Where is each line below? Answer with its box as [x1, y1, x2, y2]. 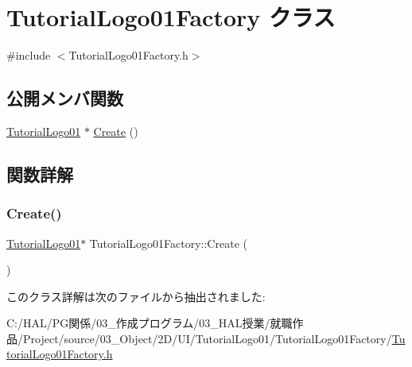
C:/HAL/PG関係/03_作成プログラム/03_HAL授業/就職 [6, 315, 293, 331]
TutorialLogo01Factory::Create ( [89, 234, 247, 251]
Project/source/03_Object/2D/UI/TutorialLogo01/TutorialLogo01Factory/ [22, 330, 392, 346]
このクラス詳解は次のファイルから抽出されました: [6, 288, 266, 304]
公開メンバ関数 [6, 86, 123, 110]
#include [6, 47, 51, 64]
